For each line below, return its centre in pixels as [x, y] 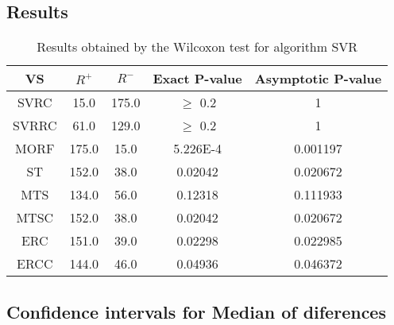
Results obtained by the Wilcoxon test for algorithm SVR [197, 47]
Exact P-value [197, 79]
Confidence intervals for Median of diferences [196, 311]
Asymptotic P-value [318, 79]
